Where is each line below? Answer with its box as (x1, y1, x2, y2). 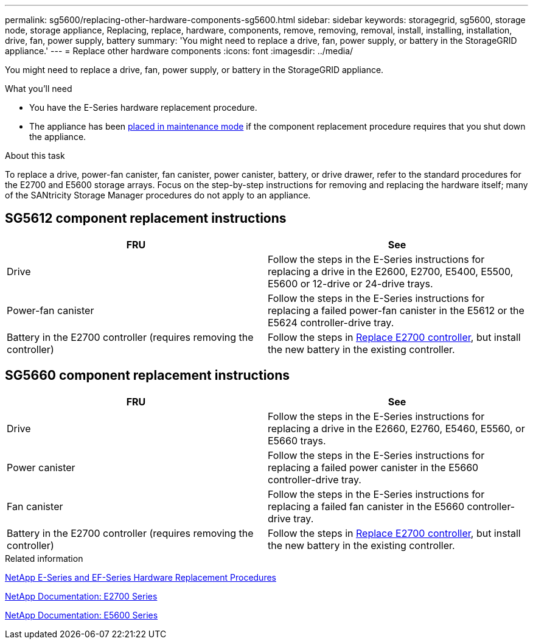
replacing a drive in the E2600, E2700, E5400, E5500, (268, 265, 514, 278)
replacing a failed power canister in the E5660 (268, 461, 479, 474)
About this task (5, 150, 65, 161)
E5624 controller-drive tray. (268, 316, 394, 329)
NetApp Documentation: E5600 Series (5, 609, 158, 620)
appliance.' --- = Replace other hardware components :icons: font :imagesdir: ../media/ (5, 46, 354, 56)
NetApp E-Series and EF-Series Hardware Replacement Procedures (5, 572, 276, 583)
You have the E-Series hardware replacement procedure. (29, 102, 257, 113)
